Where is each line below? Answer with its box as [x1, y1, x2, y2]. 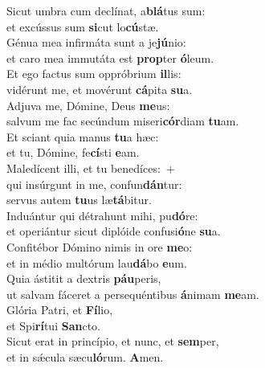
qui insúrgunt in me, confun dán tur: [6, 175, 182, 192]
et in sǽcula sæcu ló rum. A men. [6, 349, 164, 366]
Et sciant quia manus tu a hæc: [6, 128, 159, 145]
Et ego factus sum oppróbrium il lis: [6, 65, 181, 82]
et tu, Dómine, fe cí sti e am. [6, 144, 140, 161]
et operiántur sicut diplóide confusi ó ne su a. [6, 223, 221, 239]
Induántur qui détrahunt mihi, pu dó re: [6, 206, 198, 223]
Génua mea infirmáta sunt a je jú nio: [6, 34, 186, 51]
